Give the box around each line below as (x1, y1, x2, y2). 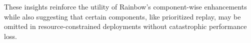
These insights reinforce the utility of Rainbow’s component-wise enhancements (4, 1, 247, 11)
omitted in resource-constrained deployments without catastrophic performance (4, 21, 247, 31)
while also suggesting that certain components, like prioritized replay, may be (4, 11, 241, 21)
